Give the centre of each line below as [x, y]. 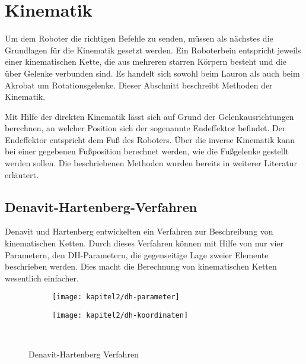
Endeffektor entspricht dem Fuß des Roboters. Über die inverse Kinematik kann [150, 139]
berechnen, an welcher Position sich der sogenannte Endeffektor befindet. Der [145, 128]
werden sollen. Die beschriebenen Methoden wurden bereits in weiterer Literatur [151, 163]
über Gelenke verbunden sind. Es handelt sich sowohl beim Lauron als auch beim [152, 73]
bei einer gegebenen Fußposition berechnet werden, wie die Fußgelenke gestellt [147, 151]
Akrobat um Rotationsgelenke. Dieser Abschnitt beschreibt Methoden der [139, 85]
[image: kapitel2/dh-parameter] [116, 297]
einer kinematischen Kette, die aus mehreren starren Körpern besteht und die [146, 61]
